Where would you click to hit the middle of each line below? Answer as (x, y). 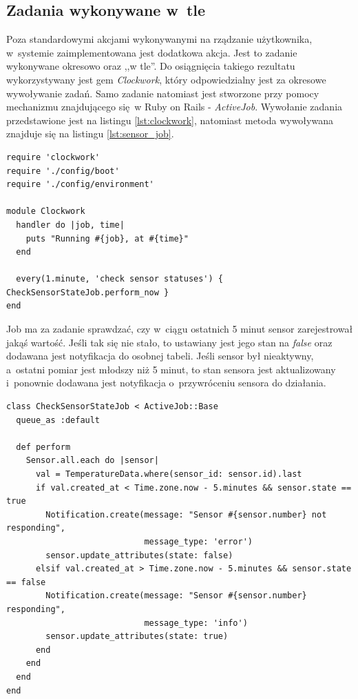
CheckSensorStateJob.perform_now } (88, 292)
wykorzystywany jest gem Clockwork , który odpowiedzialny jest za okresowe (166, 79)
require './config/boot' (63, 171)
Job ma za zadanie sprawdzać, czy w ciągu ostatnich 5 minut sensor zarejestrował (180, 329)
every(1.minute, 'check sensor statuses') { (119, 279)
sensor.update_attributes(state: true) (137, 637)
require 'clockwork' (53, 157)
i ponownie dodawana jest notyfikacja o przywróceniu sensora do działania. (166, 383)
